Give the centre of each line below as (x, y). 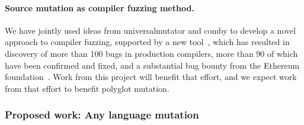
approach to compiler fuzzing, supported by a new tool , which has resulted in (147, 42)
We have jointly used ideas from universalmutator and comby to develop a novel (151, 30)
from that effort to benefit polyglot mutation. (87, 88)
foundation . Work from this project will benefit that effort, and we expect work (151, 77)
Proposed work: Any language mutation (102, 115)
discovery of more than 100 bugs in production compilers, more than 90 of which (151, 53)
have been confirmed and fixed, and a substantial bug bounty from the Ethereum (152, 65)
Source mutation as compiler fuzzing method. (100, 7)
